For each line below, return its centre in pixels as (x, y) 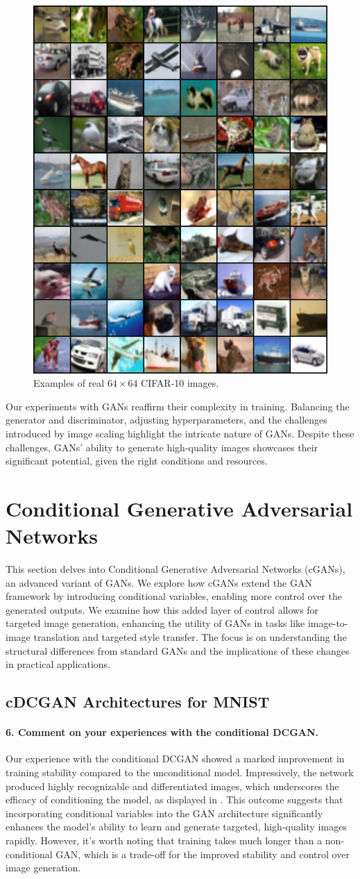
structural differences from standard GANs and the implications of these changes (178, 650)
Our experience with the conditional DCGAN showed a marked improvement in (175, 759)
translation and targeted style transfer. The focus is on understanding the (190, 637)
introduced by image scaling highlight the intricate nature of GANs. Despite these (180, 433)
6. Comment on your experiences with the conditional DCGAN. (162, 732)
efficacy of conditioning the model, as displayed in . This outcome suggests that (174, 800)
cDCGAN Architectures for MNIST (138, 702)
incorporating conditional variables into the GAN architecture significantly (164, 813)
